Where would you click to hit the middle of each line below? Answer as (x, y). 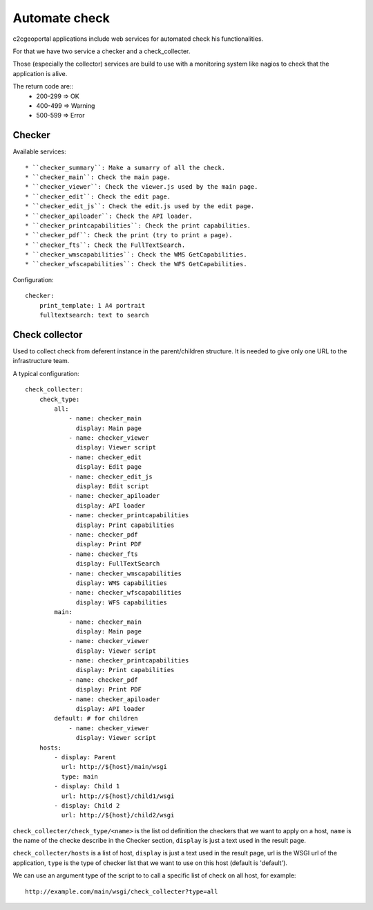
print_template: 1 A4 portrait (92, 305)
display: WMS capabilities (122, 583)
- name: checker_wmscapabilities (125, 573)
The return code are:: (43, 86)
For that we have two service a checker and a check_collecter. (102, 51)
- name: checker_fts (103, 554)
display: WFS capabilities (122, 602)
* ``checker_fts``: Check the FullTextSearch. (105, 245)
